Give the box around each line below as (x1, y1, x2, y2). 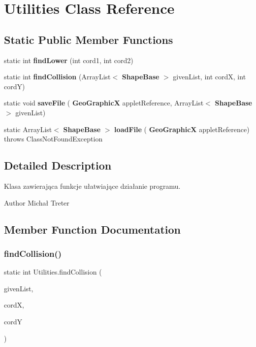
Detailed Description (4, 158, 112, 173)
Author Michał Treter (4, 197, 69, 208)
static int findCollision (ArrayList (4, 71, 111, 82)
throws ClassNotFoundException (4, 134, 103, 144)
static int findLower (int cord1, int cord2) (4, 55, 133, 65)
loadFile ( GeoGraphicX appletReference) (114, 124, 250, 134)
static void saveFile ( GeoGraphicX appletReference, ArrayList (4, 98, 204, 108)
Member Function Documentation (4, 221, 181, 237)
